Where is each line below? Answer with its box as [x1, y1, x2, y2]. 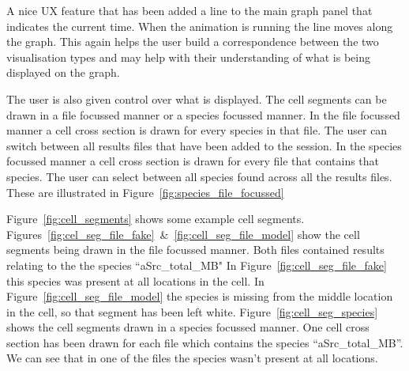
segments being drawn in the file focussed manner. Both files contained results [6, 241, 385, 258]
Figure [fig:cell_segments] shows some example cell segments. [6, 210, 305, 227]
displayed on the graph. [6, 64, 120, 81]
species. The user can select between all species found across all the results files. [6, 168, 392, 184]
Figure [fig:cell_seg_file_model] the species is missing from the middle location [6, 288, 393, 305]
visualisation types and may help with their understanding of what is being [6, 48, 370, 65]
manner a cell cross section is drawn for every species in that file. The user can [6, 122, 388, 138]
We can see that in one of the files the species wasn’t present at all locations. [6, 350, 378, 366]
